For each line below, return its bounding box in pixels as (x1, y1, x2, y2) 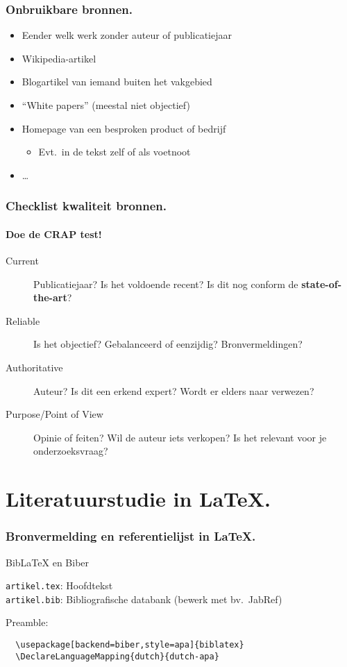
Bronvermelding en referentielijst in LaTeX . (6, 527, 256, 545)
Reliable (6, 313, 40, 328)
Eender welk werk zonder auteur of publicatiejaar (22, 28, 232, 42)
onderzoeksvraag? (33, 444, 108, 458)
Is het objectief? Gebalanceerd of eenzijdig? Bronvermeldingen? (33, 337, 303, 351)
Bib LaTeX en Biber (6, 555, 90, 569)
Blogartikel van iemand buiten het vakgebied (22, 74, 212, 89)
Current (6, 253, 39, 268)
